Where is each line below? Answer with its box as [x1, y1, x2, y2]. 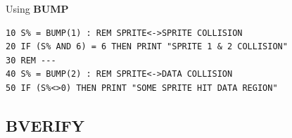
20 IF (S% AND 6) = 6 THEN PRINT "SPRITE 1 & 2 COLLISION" [6, 42, 288, 52]
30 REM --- [6, 55, 56, 65]
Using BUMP [6, 1, 69, 15]
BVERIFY [6, 114, 85, 136]
